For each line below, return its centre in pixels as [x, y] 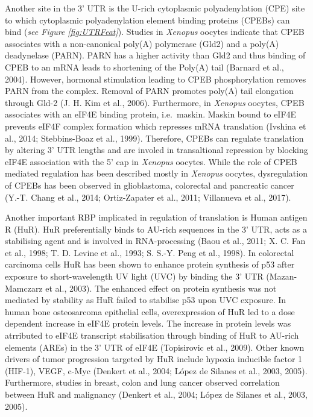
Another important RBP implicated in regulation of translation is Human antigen [156, 217]
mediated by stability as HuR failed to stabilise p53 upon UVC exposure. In [146, 300]
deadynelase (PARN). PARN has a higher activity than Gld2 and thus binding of [155, 55]
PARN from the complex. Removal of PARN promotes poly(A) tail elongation [149, 91]
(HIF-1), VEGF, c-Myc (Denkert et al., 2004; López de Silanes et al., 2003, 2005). [156, 370]
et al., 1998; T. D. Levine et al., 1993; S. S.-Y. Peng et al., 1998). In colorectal [150, 252]
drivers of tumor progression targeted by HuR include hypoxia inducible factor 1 [154, 359]
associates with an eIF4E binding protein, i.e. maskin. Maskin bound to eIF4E [151, 114]
